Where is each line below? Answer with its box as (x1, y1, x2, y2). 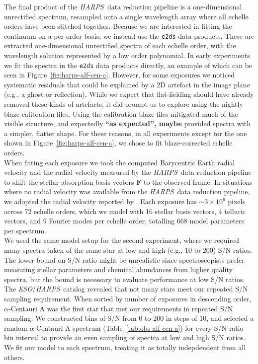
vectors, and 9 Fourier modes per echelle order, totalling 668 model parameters (4, 216, 244, 226)
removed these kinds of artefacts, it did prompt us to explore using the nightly (4, 99, 243, 109)
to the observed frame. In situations (143, 176, 253, 187)
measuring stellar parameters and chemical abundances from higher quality (4, 264, 233, 275)
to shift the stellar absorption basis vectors (4, 176, 134, 187)
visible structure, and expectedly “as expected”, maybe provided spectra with (4, 118, 251, 129)
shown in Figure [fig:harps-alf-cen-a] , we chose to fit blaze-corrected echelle (4, 138, 233, 148)
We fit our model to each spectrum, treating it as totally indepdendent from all (4, 342, 246, 352)
